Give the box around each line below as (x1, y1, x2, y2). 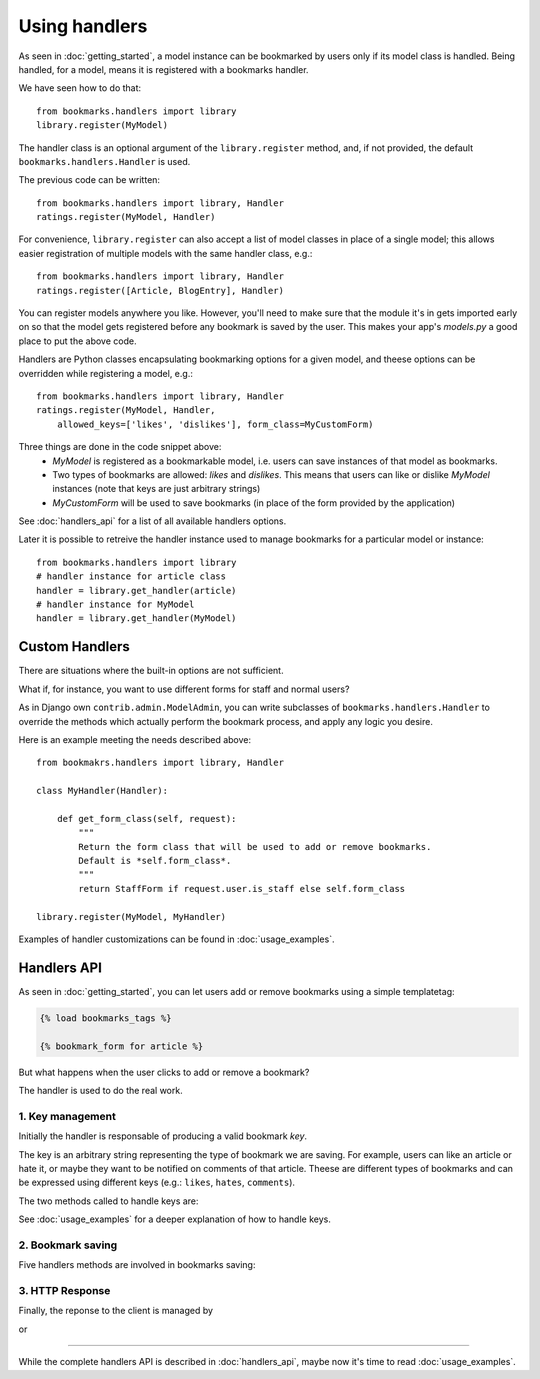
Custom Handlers (18, 638, 130, 655)
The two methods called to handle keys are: (18, 1195, 199, 1207)
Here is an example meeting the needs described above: (18, 733, 252, 745)
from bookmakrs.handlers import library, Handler (36, 757, 285, 769)
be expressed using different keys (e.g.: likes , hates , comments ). (18, 1176, 295, 1189)
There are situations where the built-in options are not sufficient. (18, 665, 284, 677)
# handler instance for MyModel (36, 599, 195, 610)
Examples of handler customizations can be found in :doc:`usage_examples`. (18, 933, 335, 945)
